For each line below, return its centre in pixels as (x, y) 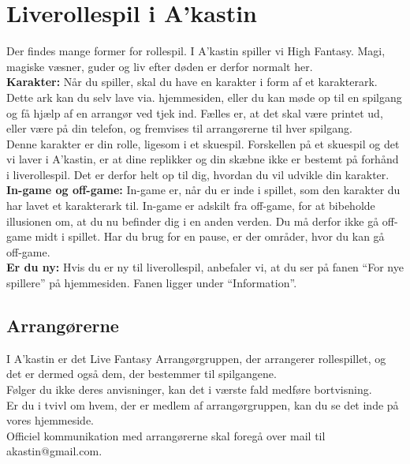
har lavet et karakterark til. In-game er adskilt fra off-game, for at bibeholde (191, 206)
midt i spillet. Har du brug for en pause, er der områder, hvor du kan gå (210, 236)
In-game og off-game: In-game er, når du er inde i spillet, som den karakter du (203, 190)
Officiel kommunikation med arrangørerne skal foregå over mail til (166, 435)
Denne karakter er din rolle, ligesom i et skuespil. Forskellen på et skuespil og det (203, 143)
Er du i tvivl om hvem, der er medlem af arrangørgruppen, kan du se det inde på (203, 404)
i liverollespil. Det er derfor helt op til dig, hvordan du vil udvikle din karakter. (198, 174)
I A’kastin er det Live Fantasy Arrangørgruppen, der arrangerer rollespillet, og (196, 358)
